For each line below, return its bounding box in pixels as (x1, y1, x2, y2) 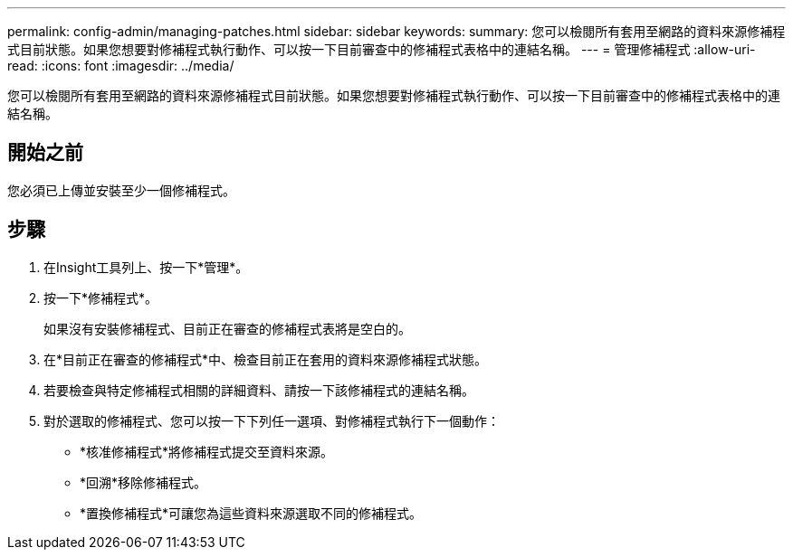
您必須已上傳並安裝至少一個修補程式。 (7, 182, 235, 198)
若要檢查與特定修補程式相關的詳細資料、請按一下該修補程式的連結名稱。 (43, 382, 474, 398)
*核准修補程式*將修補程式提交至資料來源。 (80, 443, 334, 459)
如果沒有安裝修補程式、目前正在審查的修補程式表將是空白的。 (43, 320, 411, 336)
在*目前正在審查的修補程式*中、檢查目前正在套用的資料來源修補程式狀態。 (43, 351, 488, 367)
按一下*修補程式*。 (43, 289, 158, 306)
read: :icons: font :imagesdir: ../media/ (7, 58, 234, 73)
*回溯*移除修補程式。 (80, 474, 207, 490)
